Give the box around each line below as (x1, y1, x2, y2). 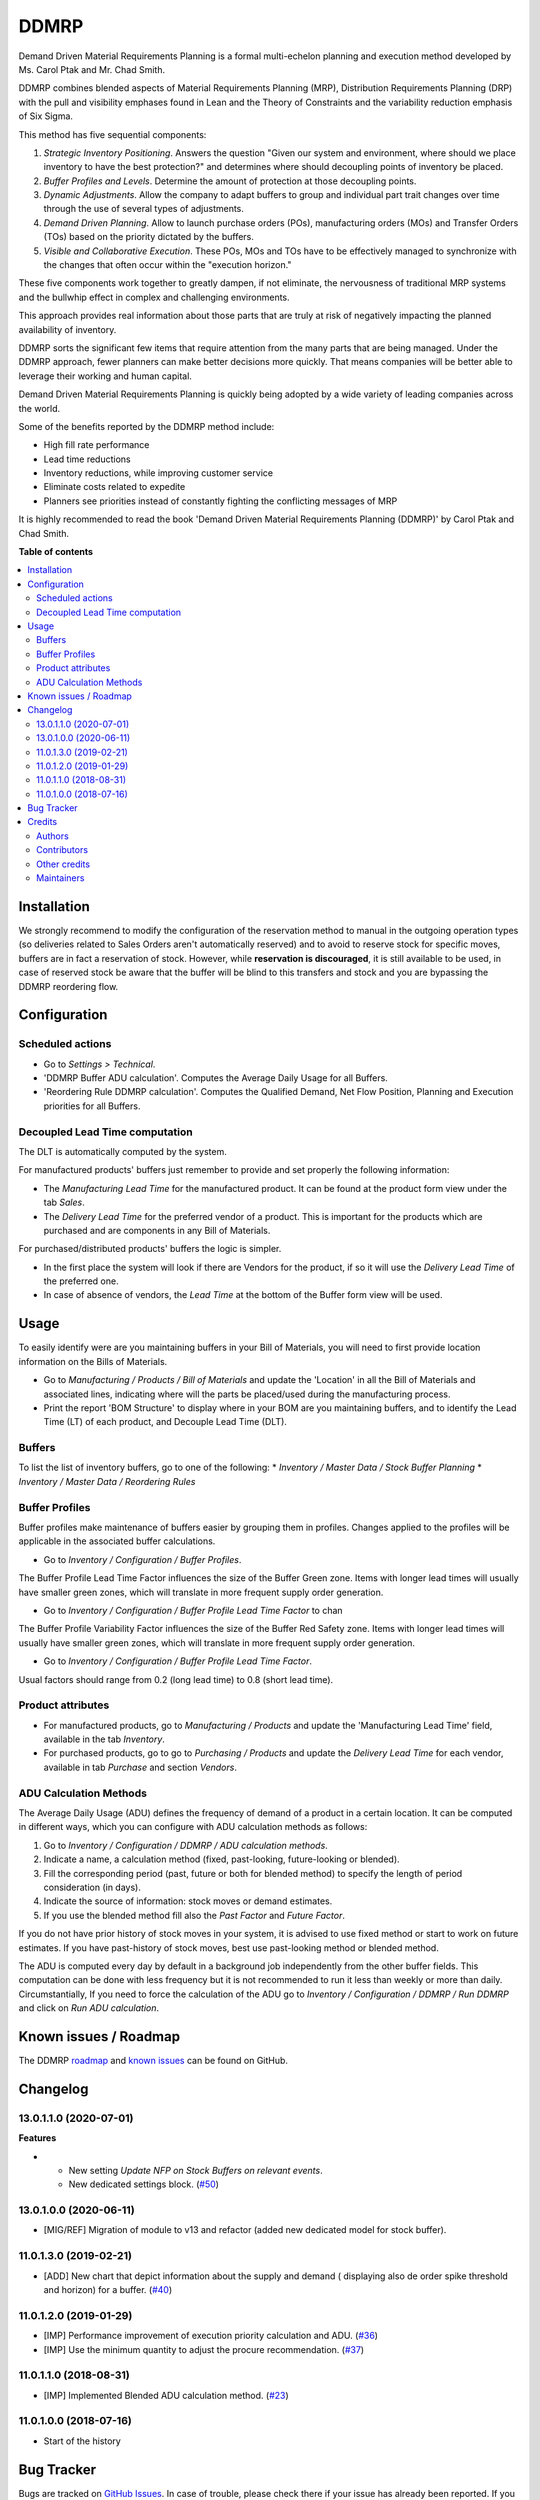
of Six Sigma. (18, 110, 74, 122)
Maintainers (36, 872, 85, 884)
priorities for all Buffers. (43, 1100, 141, 1112)
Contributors (36, 844, 89, 856)
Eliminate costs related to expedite (43, 481, 186, 493)
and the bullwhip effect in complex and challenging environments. (18, 291, 290, 303)
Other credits (36, 858, 90, 870)
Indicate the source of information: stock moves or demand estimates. (43, 1895, 333, 1907)
